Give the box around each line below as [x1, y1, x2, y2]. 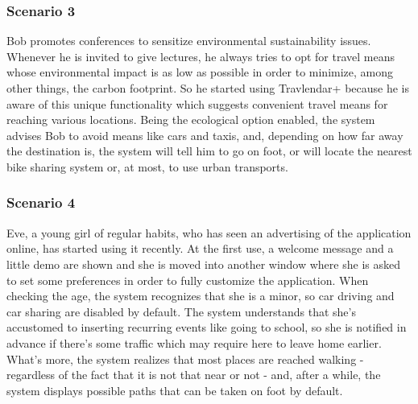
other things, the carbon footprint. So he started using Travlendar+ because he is [6, 80, 409, 96]
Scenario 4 [6, 192, 76, 212]
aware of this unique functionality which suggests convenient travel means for [6, 95, 388, 112]
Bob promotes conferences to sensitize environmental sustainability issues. [6, 32, 371, 49]
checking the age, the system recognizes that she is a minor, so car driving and [6, 287, 395, 304]
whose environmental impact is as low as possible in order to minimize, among [6, 64, 394, 80]
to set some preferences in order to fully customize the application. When [6, 271, 369, 288]
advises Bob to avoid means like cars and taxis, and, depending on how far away [6, 126, 404, 143]
